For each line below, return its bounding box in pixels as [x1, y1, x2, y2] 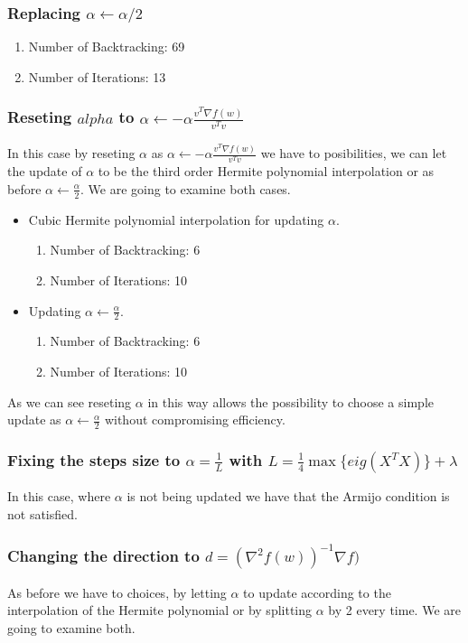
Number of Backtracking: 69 [28, 37, 185, 56]
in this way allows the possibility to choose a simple [147, 392, 434, 411]
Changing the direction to [7, 545, 200, 567]
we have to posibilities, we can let [260, 144, 447, 163]
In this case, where [7, 487, 111, 506]
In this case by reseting [7, 144, 136, 163]
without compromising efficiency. [104, 410, 285, 429]
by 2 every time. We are [328, 601, 461, 620]
